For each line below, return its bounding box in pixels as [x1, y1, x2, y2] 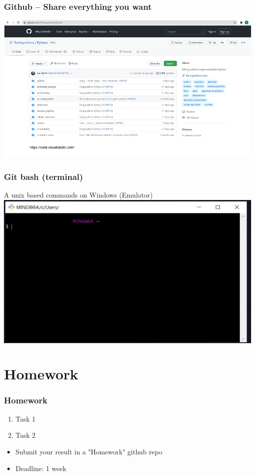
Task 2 [15, 430, 36, 440]
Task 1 [15, 413, 36, 424]
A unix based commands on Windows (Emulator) [4, 190, 153, 200]
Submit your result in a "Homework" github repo [15, 446, 162, 456]
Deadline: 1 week [15, 463, 67, 473]
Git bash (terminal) [4, 171, 83, 182]
